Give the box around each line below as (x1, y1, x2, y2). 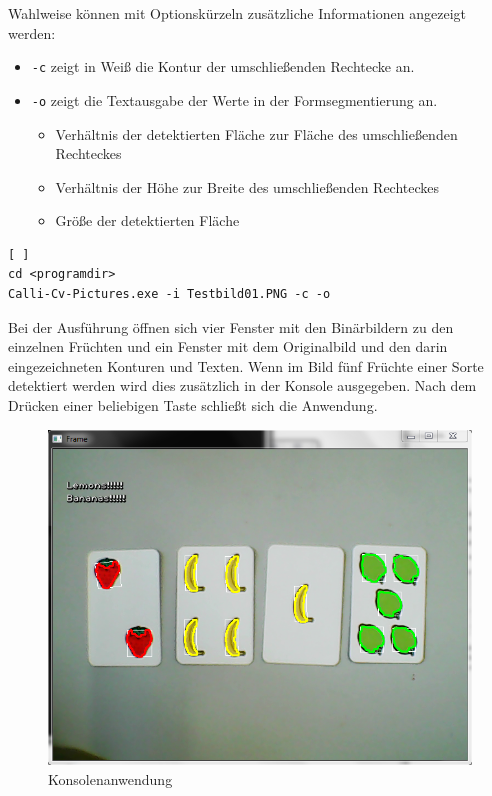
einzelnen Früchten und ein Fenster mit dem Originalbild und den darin (8, 336, 448, 357)
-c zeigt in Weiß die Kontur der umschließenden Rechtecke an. (31, 56, 415, 77)
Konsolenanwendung (48, 768, 173, 789)
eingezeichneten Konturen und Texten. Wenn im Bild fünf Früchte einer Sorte (8, 355, 484, 376)
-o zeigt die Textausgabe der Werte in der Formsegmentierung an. (31, 89, 438, 110)
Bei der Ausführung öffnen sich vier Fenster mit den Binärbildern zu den (8, 316, 454, 337)
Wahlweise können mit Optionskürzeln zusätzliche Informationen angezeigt (8, 3, 467, 23)
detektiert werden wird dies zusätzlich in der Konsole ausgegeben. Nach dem (8, 375, 477, 396)
